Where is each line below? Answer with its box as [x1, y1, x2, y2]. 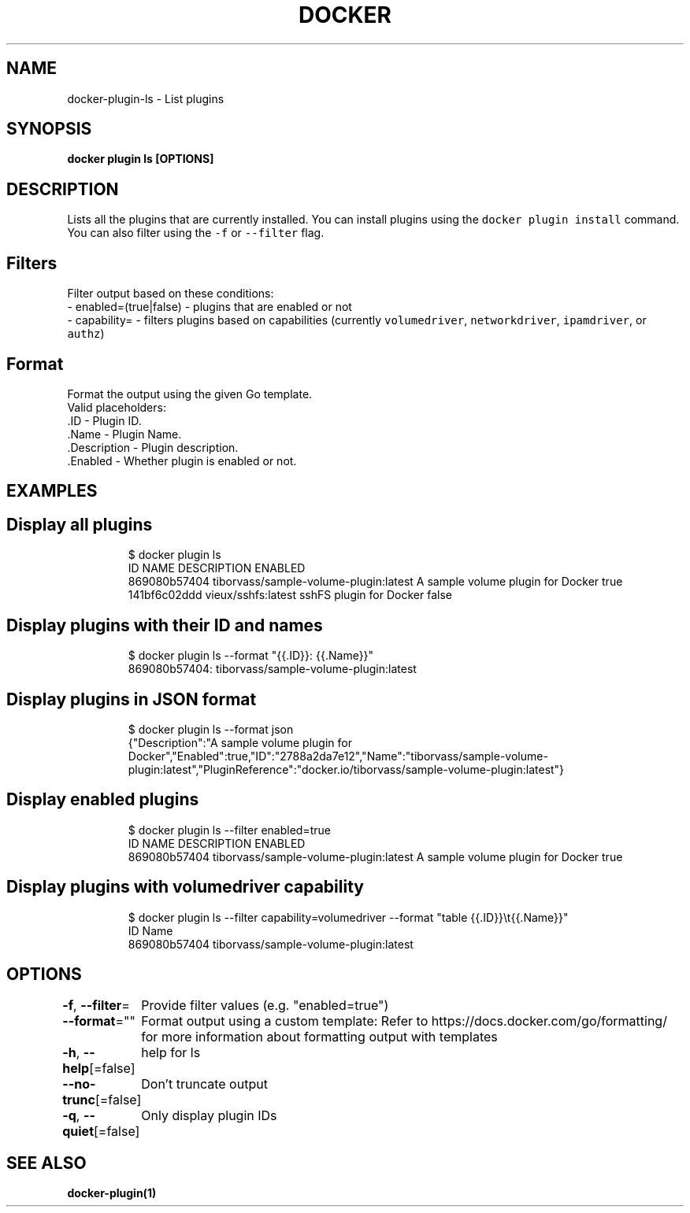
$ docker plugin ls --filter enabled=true [128, 823, 331, 837]
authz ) [67, 327, 105, 341]
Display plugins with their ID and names [6, 615, 323, 635]
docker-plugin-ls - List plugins [67, 91, 224, 105]
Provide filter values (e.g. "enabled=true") [141, 997, 389, 1014]
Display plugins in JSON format [6, 689, 257, 709]
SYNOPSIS [6, 119, 92, 139]
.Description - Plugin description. [67, 440, 239, 454]
